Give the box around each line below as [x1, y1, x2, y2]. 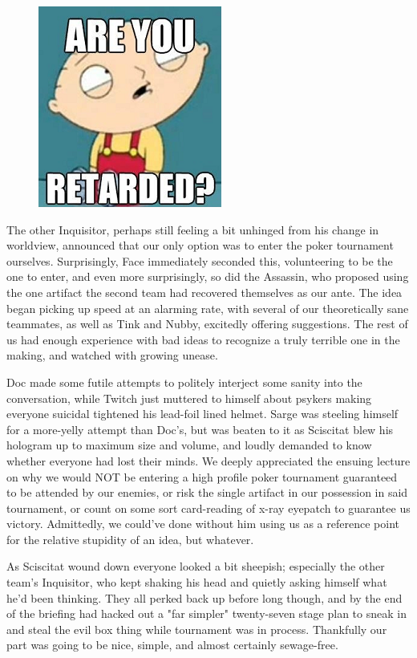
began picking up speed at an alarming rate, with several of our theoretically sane [6, 299, 409, 316]
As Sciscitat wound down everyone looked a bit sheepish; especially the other [6, 558, 385, 575]
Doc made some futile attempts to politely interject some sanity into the [6, 373, 362, 390]
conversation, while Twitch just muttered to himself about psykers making [6, 389, 372, 406]
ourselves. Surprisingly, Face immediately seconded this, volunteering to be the [6, 252, 393, 269]
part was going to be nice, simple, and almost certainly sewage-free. [6, 636, 338, 653]
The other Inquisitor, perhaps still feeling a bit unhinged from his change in [6, 221, 379, 238]
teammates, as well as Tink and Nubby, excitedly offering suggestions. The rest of [6, 315, 408, 332]
